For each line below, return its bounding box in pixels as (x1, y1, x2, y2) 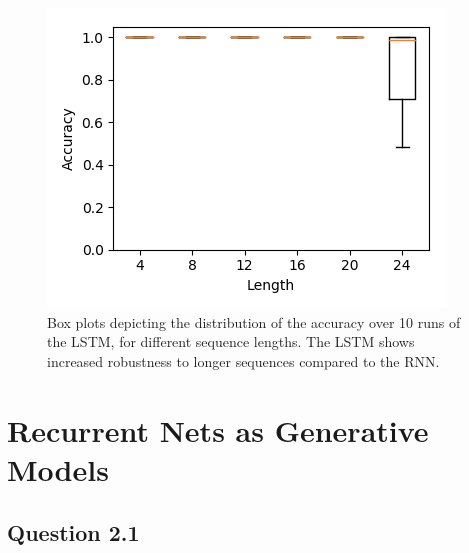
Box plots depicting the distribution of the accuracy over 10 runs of (47, 311, 461, 332)
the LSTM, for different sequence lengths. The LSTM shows (47, 331, 415, 352)
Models (7, 448, 109, 489)
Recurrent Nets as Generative (7, 409, 429, 450)
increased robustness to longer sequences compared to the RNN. (47, 350, 440, 371)
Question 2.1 (7, 517, 140, 548)
